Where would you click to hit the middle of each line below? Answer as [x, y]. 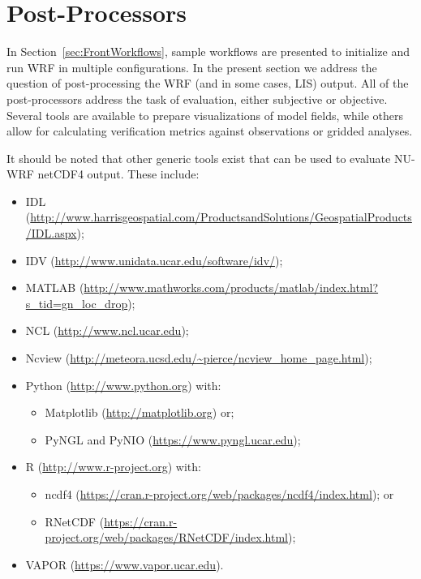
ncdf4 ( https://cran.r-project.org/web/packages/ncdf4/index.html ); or [219, 494]
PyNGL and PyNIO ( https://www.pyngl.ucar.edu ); [173, 439]
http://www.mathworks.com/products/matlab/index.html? [231, 287]
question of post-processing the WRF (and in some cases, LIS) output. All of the [208, 83]
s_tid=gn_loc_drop [77, 303]
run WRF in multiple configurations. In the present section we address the [192, 67]
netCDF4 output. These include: [118, 174]
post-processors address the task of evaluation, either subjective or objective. [197, 99]
